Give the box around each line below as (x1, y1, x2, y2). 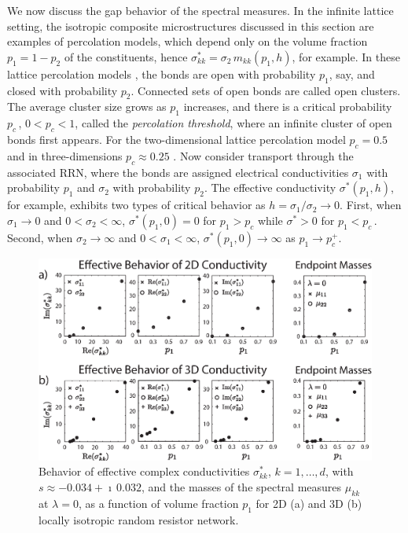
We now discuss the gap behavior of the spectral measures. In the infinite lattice (7, 2, 394, 18)
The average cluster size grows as (7, 98, 167, 115)
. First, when (340, 197, 402, 213)
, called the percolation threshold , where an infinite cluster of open (75, 115, 392, 131)
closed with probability (7, 82, 118, 98)
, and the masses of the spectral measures (141, 479, 342, 495)
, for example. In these (292, 48, 400, 64)
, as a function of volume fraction (78, 494, 239, 511)
